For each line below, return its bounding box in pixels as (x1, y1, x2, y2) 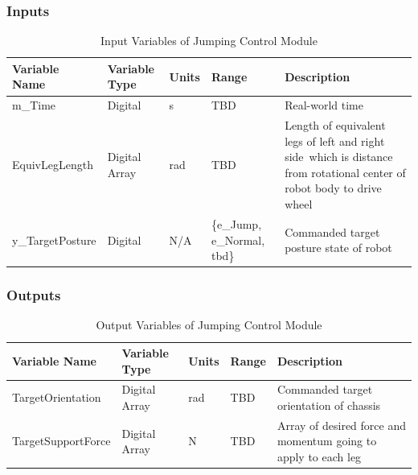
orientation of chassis (277, 397, 381, 414)
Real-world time (285, 97, 363, 114)
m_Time (12, 97, 56, 114)
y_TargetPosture (12, 231, 96, 248)
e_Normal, (211, 231, 265, 248)
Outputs (6, 285, 61, 305)
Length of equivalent (285, 117, 386, 134)
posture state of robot (285, 239, 392, 256)
